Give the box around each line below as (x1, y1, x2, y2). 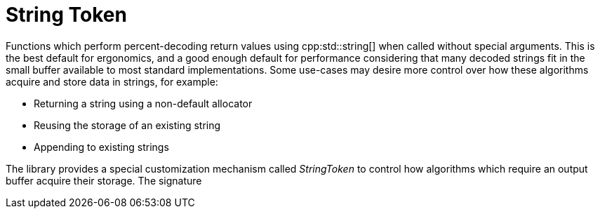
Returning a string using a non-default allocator (34, 97, 253, 109)
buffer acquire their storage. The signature (6, 174, 202, 187)
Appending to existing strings (34, 140, 169, 153)
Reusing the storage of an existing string (34, 119, 221, 131)
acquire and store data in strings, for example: (6, 75, 218, 88)
